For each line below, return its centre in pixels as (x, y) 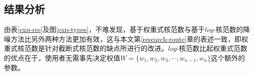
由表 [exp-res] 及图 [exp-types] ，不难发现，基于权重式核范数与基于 (105, 29)
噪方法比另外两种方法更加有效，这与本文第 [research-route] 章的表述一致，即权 (126, 38)
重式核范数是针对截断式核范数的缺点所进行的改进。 (86, 48)
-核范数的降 (232, 29)
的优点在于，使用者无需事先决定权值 (62, 57)
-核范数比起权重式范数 (212, 48)
